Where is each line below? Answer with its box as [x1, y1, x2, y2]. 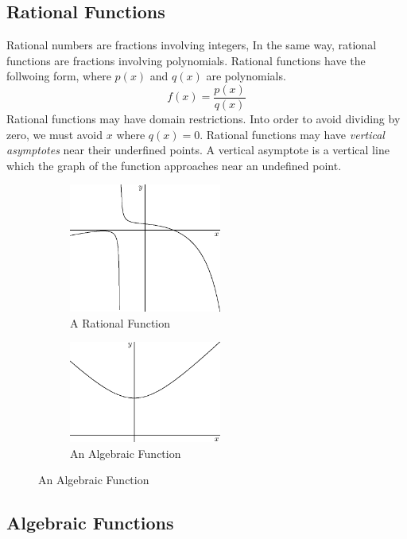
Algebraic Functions [6, 510, 174, 535]
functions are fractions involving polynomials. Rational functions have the [6, 52, 366, 68]
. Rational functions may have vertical [200, 126, 385, 142]
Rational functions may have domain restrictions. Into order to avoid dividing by [6, 111, 401, 127]
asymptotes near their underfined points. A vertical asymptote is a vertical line [6, 142, 390, 158]
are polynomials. [206, 68, 286, 84]
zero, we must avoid [6, 126, 103, 142]
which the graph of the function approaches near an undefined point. [6, 157, 342, 173]
